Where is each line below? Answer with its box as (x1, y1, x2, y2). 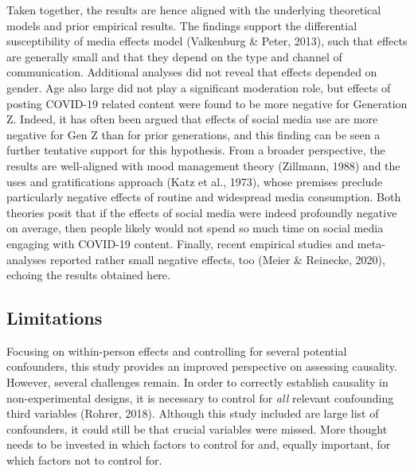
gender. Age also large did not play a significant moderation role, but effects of (6, 79, 391, 95)
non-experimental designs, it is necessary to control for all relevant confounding (6, 389, 394, 406)
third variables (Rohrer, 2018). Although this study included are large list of (6, 405, 379, 422)
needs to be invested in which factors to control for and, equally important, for (6, 436, 391, 453)
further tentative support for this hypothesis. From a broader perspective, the (6, 142, 385, 158)
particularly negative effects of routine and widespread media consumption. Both (6, 189, 401, 205)
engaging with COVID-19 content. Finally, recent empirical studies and (6, 235, 354, 251)
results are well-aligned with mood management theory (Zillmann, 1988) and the (6, 157, 400, 173)
